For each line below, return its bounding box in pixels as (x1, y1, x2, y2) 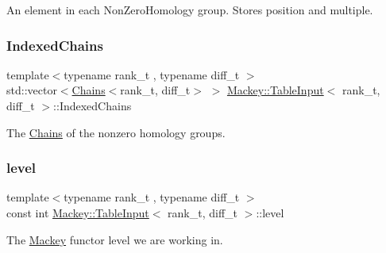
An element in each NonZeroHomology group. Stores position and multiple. (6, 2, 373, 17)
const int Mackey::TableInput (6, 205, 149, 220)
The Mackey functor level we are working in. (6, 231, 223, 247)
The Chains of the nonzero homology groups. (6, 124, 226, 140)
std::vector (6, 82, 57, 98)
